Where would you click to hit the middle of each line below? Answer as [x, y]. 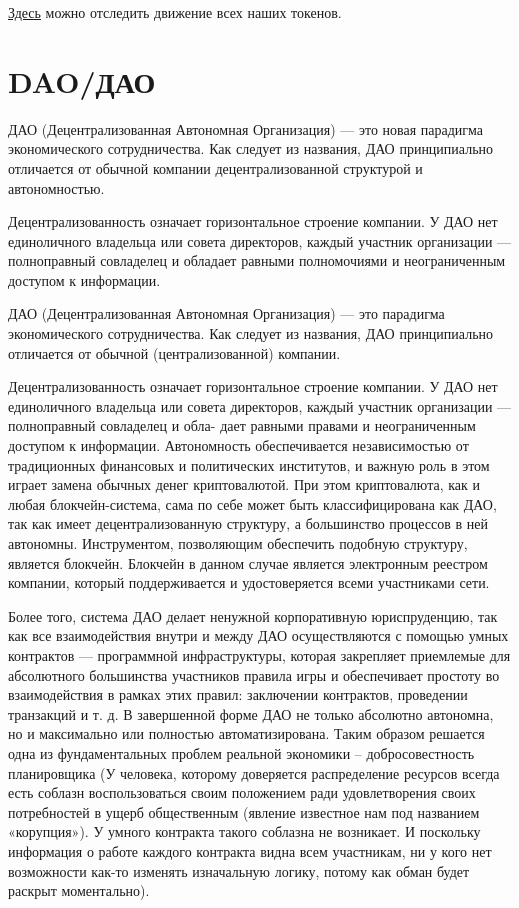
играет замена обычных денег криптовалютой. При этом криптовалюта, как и [244, 484]
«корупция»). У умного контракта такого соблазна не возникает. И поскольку [244, 831]
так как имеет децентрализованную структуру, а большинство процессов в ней [248, 523]
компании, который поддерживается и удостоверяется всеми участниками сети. [249, 582]
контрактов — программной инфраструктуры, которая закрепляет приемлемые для [259, 654]
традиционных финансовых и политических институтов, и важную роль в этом [249, 464]
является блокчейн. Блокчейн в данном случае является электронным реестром [248, 562]
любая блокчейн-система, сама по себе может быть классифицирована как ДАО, [252, 503]
